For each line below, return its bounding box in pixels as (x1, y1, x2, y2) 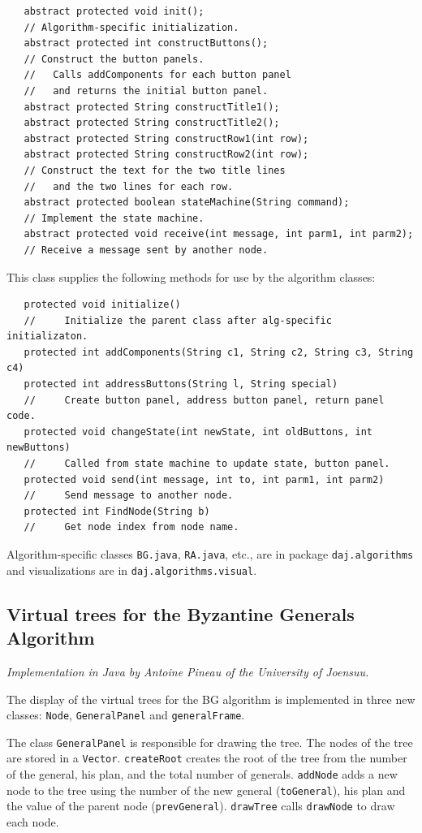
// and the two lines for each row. (24, 180, 234, 192)
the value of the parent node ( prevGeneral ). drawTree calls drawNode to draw (6, 797, 395, 814)
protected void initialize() (24, 299, 181, 311)
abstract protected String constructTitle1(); (24, 101, 280, 113)
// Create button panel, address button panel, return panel (24, 394, 385, 406)
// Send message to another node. (24, 490, 234, 502)
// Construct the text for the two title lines (24, 164, 286, 176)
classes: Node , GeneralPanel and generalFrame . (6, 706, 245, 723)
